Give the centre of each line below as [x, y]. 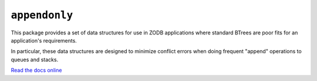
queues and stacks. [35, 59]
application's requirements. [44, 40]
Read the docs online [36, 71]
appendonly [42, 15]
